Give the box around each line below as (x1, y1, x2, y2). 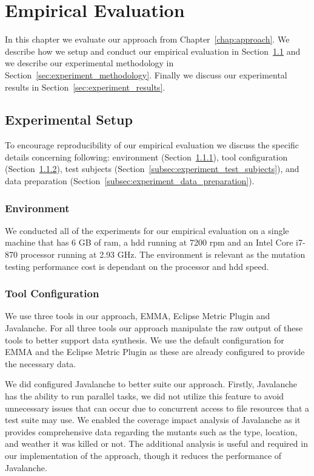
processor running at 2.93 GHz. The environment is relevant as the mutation (20, 248, 306, 261)
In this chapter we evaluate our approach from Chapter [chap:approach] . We (5, 33, 290, 46)
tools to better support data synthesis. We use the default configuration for (5, 333, 284, 346)
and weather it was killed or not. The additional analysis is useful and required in (5, 437, 308, 450)
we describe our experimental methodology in (5, 57, 174, 69)
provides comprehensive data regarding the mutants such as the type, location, (5, 425, 298, 438)
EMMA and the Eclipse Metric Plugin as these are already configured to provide (5, 345, 305, 358)
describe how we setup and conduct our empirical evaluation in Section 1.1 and (5, 44, 301, 57)
